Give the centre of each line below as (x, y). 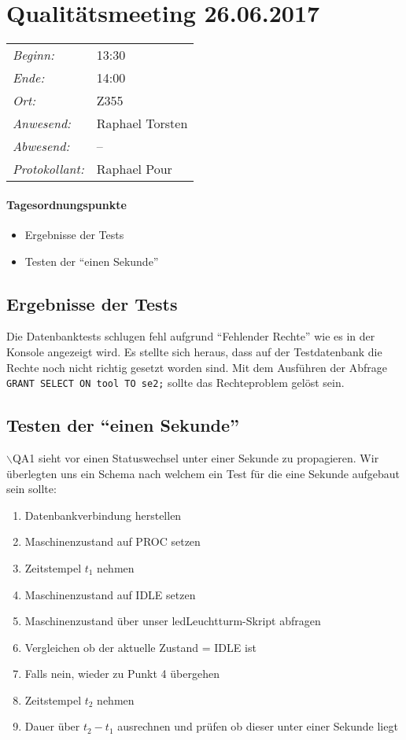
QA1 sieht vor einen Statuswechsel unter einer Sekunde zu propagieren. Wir (196, 457)
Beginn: (33, 55)
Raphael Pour (134, 169)
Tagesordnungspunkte (66, 204)
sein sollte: (31, 489)
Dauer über (52, 726)
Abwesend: (41, 146)
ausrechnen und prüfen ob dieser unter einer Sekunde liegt (258, 726)
